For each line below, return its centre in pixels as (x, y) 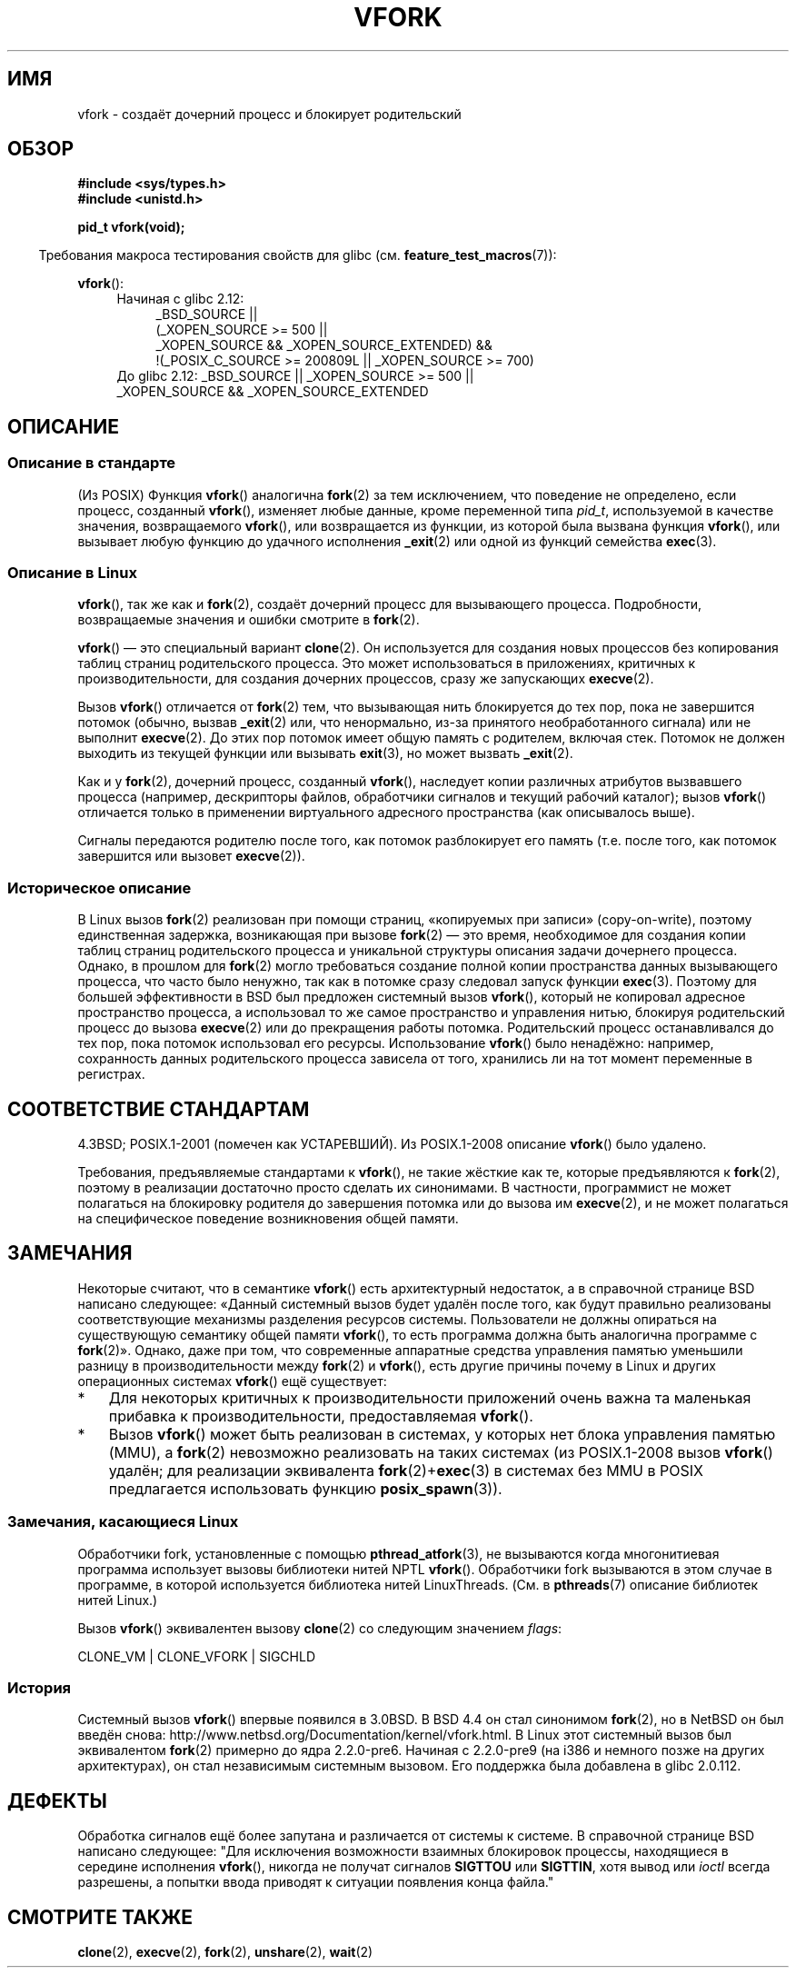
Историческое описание (99, 888)
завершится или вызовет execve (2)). (191, 856)
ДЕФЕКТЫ (57, 1800)
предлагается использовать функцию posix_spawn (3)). (305, 1488)
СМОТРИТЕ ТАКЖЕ (100, 1917)
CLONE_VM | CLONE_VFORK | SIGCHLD (197, 1656)
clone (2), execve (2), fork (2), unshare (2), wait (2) (225, 1952)
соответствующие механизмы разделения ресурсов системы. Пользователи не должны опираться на (397, 1319)
